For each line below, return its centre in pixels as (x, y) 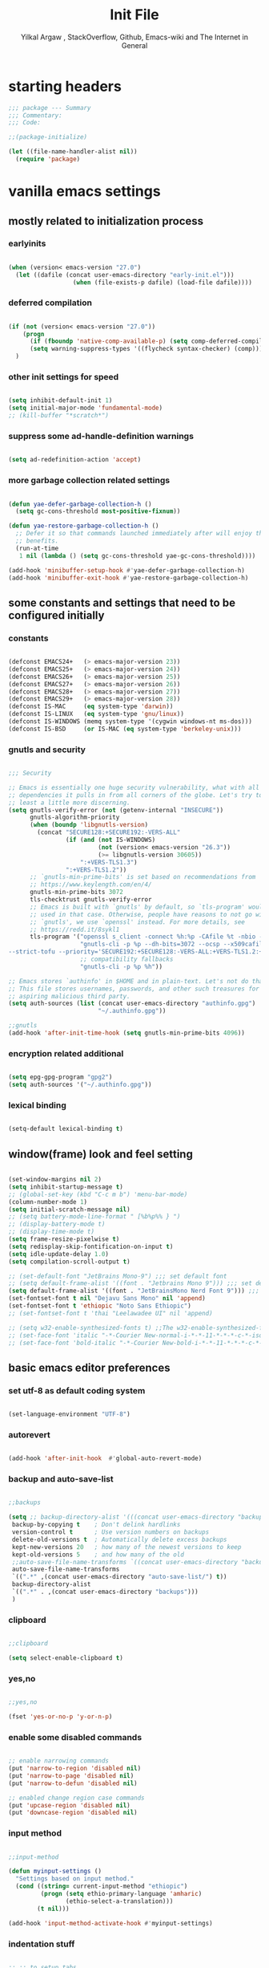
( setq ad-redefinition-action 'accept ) (75, 460)
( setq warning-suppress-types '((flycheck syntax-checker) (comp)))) (148, 349)
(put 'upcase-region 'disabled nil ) (69, 1805)
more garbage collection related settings (89, 481)
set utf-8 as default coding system (77, 1390)
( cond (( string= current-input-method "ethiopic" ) (102, 1887)
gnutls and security (47, 750)
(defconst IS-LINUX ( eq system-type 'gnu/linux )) (96, 714)
